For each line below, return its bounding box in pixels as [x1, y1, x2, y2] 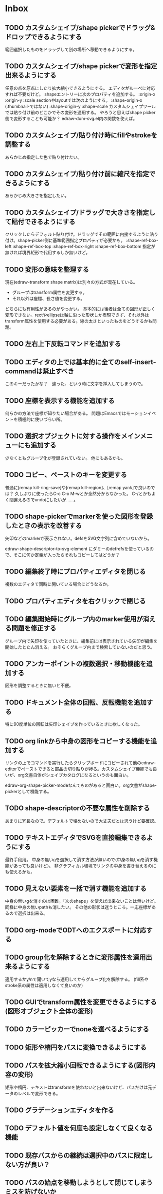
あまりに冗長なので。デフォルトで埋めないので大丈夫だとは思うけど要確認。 [5, 818, 159, 824]
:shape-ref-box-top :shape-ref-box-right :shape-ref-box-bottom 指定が [12, 244, 156, 249]
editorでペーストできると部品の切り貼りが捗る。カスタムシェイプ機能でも [5, 766, 153, 772]
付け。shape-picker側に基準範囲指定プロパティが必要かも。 [5, 237, 125, 244]
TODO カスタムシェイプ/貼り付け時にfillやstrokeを [5, 131, 158, 139]
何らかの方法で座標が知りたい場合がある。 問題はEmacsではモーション [5, 410, 147, 417]
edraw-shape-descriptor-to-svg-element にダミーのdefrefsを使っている [5, 546, 150, 551]
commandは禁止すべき [5, 367, 74, 375]
